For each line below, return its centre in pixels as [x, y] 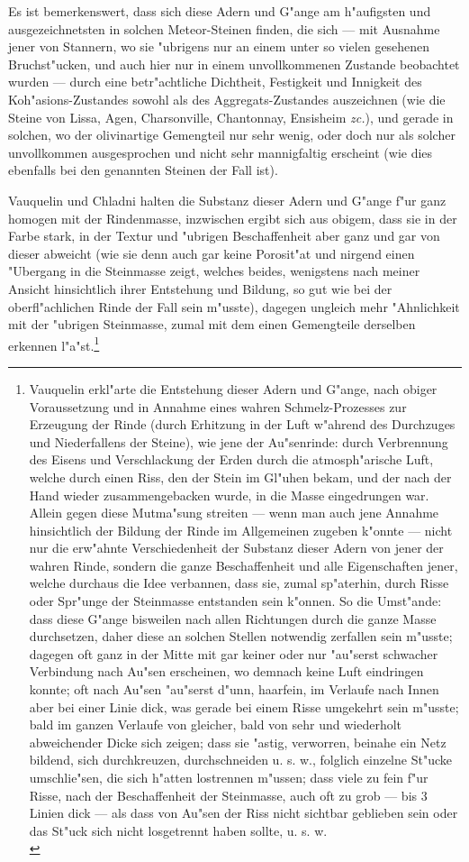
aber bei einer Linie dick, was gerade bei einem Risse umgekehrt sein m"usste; [244, 706]
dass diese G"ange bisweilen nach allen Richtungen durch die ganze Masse [233, 618]
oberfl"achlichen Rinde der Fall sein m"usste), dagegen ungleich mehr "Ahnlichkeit [234, 306]
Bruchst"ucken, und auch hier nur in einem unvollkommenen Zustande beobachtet [234, 64]
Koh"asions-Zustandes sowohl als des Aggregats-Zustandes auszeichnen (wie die [227, 99]
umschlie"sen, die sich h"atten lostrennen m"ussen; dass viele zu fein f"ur [229, 777]
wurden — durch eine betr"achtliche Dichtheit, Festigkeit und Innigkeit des [215, 82]
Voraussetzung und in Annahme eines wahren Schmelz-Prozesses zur [218, 406]
